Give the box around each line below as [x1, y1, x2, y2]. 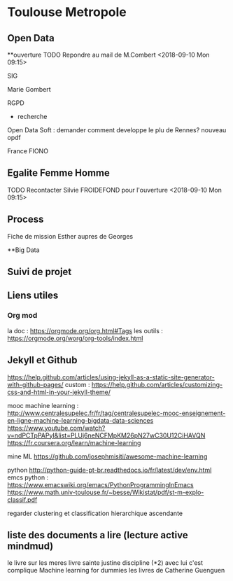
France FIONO [7, 147, 49, 155]
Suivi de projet [7, 266, 72, 278]
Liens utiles [7, 290, 59, 302]
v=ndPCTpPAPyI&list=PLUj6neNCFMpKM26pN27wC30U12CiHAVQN [7, 431, 206, 440]
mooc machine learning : [7, 401, 79, 409]
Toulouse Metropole [7, 4, 127, 20]
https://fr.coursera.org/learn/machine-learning [7, 438, 141, 447]
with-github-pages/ [7, 380, 64, 388]
